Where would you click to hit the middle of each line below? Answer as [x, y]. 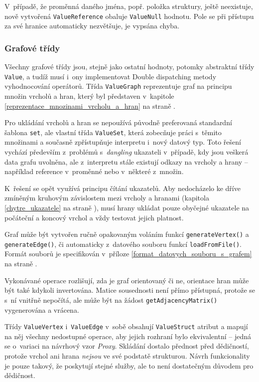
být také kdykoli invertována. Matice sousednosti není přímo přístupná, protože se [130, 290]
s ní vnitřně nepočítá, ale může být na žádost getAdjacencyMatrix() [111, 299]
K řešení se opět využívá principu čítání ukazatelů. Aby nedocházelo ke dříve [123, 188]
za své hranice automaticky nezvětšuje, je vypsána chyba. [92, 26]
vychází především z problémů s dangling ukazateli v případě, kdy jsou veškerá [127, 152]
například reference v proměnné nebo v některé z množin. [94, 171]
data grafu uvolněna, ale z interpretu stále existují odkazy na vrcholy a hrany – [126, 161]
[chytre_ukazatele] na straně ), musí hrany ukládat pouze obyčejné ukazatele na [127, 207]
